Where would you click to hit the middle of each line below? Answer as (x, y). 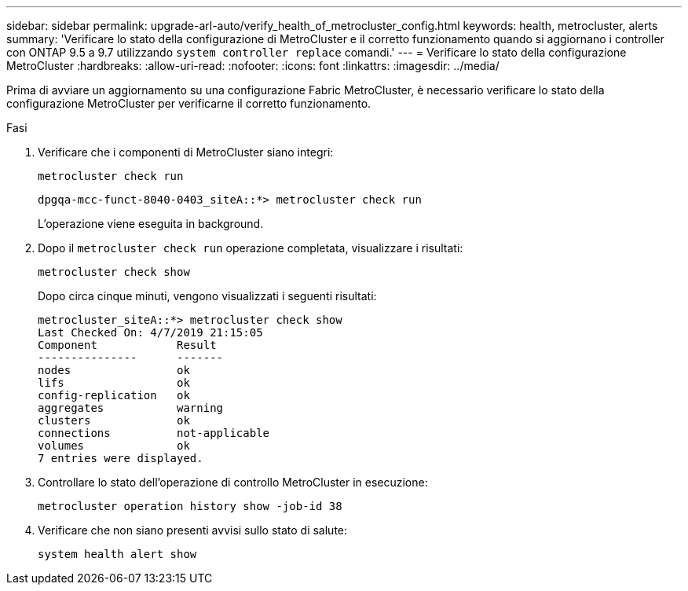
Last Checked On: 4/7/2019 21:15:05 (150, 332)
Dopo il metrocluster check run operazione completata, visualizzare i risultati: (251, 248)
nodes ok (114, 370)
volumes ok (114, 446)
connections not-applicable (154, 433)
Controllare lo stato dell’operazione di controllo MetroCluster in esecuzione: (233, 482)
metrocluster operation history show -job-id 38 (190, 506)
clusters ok (114, 420)
